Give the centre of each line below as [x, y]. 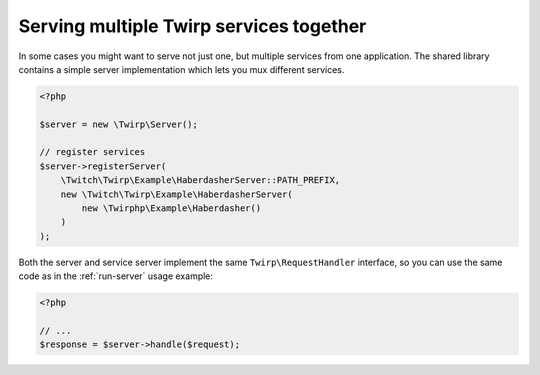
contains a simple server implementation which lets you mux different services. [181, 69]
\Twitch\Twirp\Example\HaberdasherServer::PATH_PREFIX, [200, 180]
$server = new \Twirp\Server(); [119, 124]
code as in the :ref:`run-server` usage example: [116, 276]
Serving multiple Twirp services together [192, 26]
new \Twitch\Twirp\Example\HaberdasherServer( [177, 194]
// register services [92, 152]
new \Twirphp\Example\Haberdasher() [171, 208]
